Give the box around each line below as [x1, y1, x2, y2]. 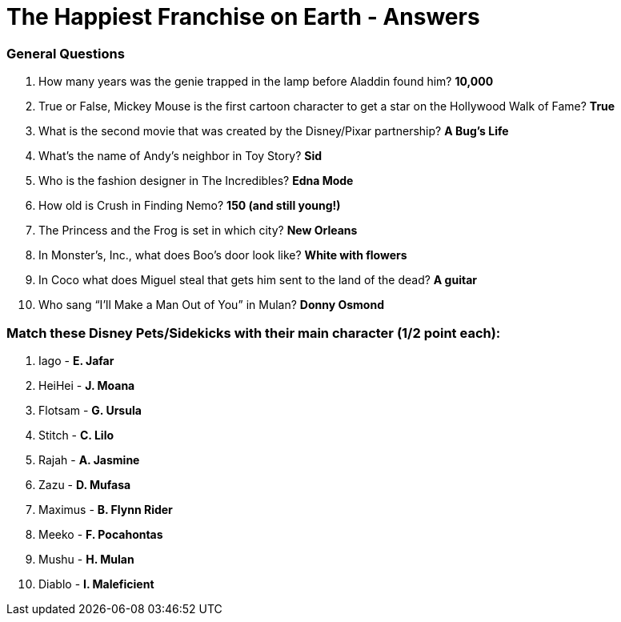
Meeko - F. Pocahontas [38, 527, 163, 541]
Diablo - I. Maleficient [38, 576, 154, 591]
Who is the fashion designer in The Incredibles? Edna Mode [38, 174, 354, 188]
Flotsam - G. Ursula [38, 403, 142, 417]
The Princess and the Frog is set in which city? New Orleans [38, 223, 358, 238]
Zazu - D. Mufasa [38, 477, 131, 492]
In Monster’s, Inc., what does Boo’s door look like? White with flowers [38, 248, 407, 263]
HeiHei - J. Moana [38, 378, 135, 392]
